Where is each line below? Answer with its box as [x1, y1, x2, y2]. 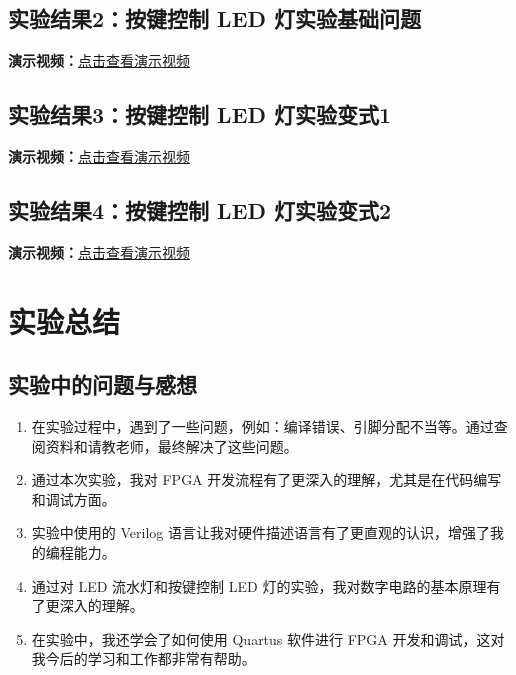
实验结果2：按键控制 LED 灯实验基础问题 [8, 3, 422, 34]
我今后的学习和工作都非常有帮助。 [31, 648, 256, 669]
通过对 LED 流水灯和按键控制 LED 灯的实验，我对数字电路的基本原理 [31, 575, 487, 596]
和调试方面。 [31, 488, 116, 509]
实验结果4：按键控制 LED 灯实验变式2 [8, 194, 392, 225]
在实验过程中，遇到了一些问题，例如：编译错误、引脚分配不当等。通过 [31, 415, 494, 436]
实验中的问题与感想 [8, 369, 197, 400]
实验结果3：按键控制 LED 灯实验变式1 [8, 99, 392, 130]
